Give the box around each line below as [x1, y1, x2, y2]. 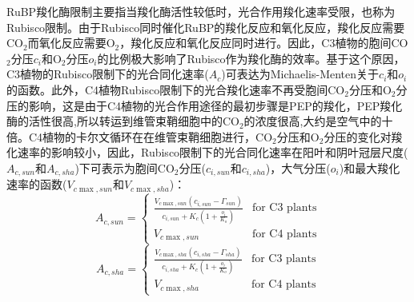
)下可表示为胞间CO [74, 159, 175, 176]
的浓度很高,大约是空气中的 [243, 113, 382, 129]
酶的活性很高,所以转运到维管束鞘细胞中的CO [6, 113, 239, 129]
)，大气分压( [265, 159, 331, 176]
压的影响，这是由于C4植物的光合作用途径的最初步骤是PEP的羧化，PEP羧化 [6, 97, 403, 113]
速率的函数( [6, 176, 67, 193]
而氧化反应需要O [27, 34, 115, 51]
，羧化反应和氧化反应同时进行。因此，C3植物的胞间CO [119, 34, 408, 51]
